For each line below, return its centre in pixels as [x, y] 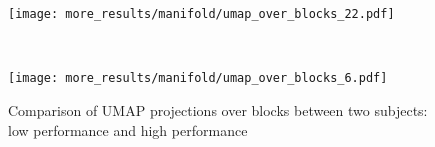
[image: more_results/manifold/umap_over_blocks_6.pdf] [198, 78]
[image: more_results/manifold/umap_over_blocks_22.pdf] [201, 14]
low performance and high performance [128, 129]
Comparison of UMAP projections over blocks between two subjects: [218, 109]
